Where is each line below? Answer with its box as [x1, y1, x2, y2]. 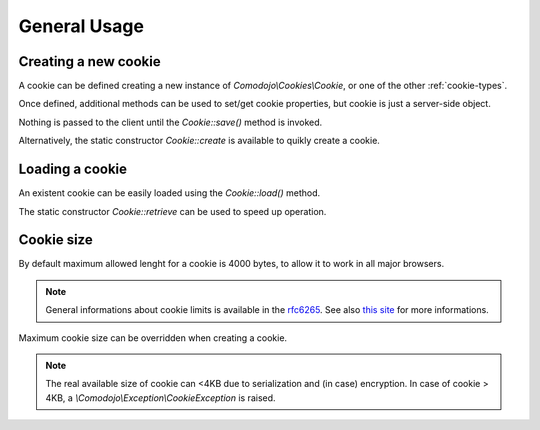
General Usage [18, 15, 145, 37]
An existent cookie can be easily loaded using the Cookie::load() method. [18, 187, 321, 199]
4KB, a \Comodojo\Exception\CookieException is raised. [45, 391, 276, 404]
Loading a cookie [18, 161, 128, 178]
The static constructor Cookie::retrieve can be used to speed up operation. [18, 205, 327, 217]
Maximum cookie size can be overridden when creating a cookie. [18, 331, 288, 344]
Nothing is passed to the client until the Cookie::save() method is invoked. [18, 116, 323, 128]
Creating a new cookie [18, 53, 161, 70]
